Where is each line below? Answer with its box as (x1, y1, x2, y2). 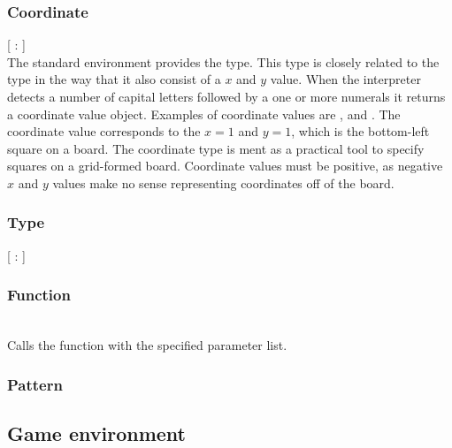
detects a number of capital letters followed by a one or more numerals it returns (7, 87, 446, 105)
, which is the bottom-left (291, 122, 430, 140)
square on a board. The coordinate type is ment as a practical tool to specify (7, 139, 425, 157)
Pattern (7, 373, 63, 395)
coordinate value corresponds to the (7, 122, 201, 140)
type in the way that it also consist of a (7, 70, 221, 88)
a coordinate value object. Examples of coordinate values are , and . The (7, 104, 401, 123)
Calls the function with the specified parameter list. (7, 336, 287, 354)
